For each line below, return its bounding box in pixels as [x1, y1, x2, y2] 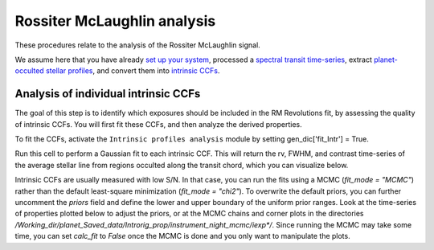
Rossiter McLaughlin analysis [14, 12, 216, 30]
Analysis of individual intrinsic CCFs [14, 87, 201, 100]
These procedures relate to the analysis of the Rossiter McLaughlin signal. [14, 40, 260, 50]
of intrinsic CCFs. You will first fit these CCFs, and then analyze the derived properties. [14, 119, 303, 129]
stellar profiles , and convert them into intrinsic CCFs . [45, 66, 220, 76]
